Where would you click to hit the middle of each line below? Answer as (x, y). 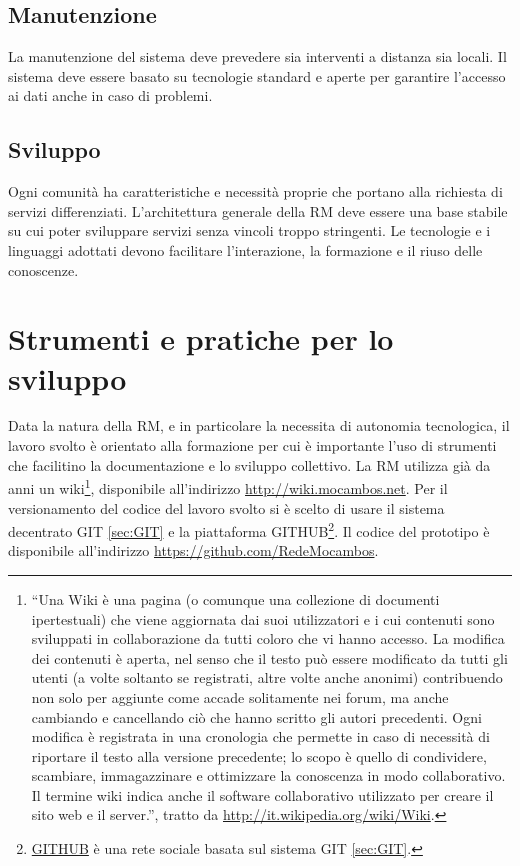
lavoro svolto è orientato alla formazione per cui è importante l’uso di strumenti (252, 445)
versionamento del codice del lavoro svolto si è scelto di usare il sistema (226, 507)
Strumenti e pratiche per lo (201, 338)
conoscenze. (43, 269)
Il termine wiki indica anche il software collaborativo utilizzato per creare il (262, 794)
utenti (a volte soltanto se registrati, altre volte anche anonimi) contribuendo (267, 677)
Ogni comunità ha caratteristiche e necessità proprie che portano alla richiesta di (255, 191)
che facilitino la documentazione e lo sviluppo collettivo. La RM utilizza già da (249, 464)
